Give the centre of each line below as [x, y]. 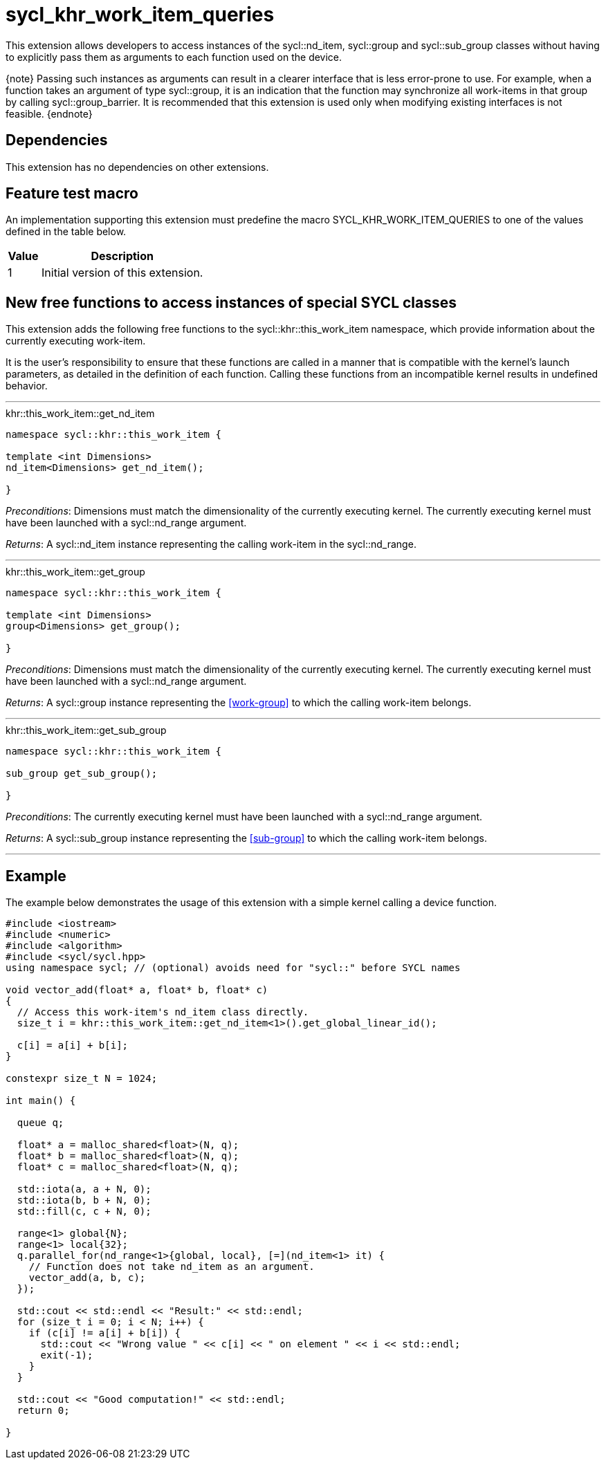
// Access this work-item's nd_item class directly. [163, 1012]
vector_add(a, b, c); [87, 1278]
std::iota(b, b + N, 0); [84, 1200]
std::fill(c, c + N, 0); [84, 1211]
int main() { [41, 1101]
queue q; [40, 1123]
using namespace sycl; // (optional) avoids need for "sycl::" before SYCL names [233, 968]
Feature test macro [72, 194]
